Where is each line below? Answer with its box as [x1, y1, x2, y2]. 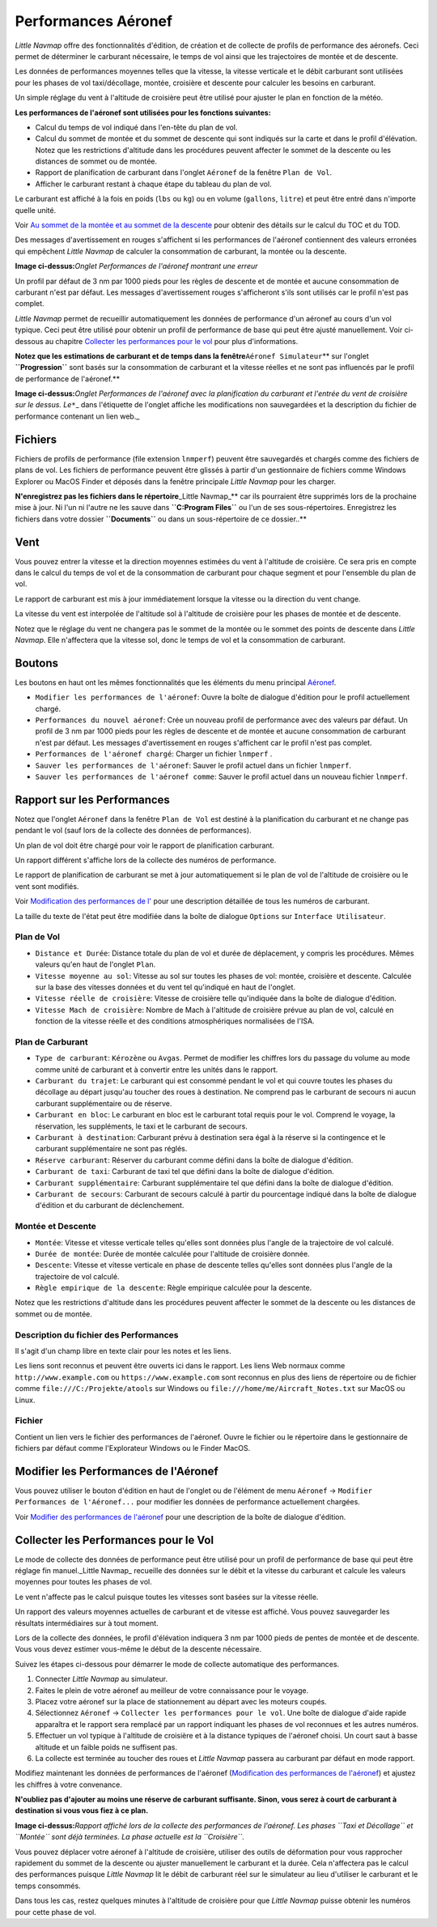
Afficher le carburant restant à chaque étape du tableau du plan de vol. [35, 179, 272, 189]
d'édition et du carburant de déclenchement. [35, 1201, 185, 1210]
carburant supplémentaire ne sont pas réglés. [35, 1144, 188, 1154]
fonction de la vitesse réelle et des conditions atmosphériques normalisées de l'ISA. [35, 1016, 315, 1026]
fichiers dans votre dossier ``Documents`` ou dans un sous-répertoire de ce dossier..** [15, 514, 308, 524]
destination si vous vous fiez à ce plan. [15, 1806, 149, 1815]
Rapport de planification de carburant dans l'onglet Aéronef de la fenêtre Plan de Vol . [35, 168, 332, 177]
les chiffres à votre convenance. [15, 1780, 123, 1789]
